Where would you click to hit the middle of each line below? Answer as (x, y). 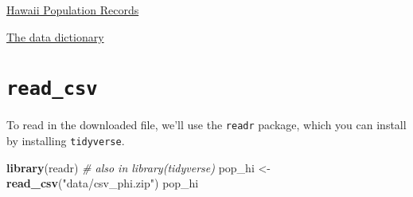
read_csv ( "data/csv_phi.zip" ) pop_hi (103, 183)
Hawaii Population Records (73, 10)
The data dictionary (55, 36)
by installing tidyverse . (66, 141)
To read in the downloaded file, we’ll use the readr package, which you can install (206, 125)
